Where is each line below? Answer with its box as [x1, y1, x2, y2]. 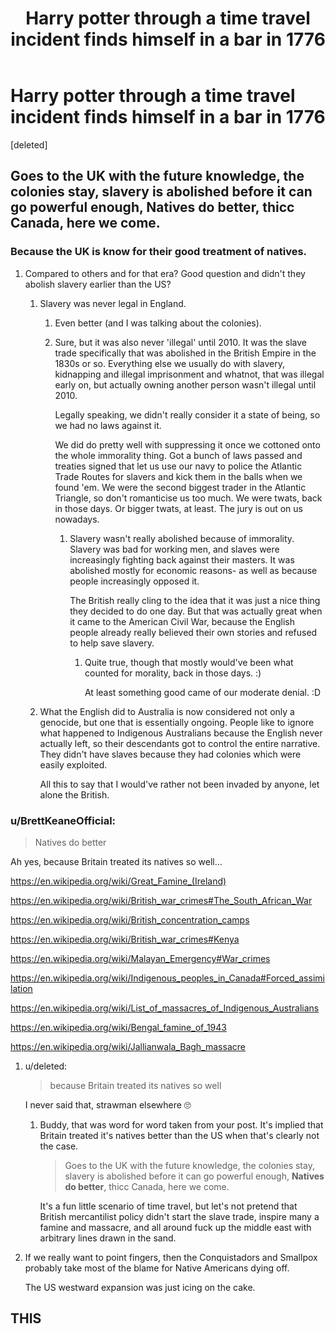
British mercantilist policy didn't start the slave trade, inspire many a [39, 1210, 320, 1222]
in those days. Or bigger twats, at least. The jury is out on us [54, 502, 303, 514]
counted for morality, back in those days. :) [84, 667, 262, 679]
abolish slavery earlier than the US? [24, 278, 172, 290]
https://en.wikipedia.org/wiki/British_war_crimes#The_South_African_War [10, 894, 313, 906]
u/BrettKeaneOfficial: [10, 813, 117, 827]
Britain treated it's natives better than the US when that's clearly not [39, 1129, 320, 1141]
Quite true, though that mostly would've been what [84, 656, 294, 668]
